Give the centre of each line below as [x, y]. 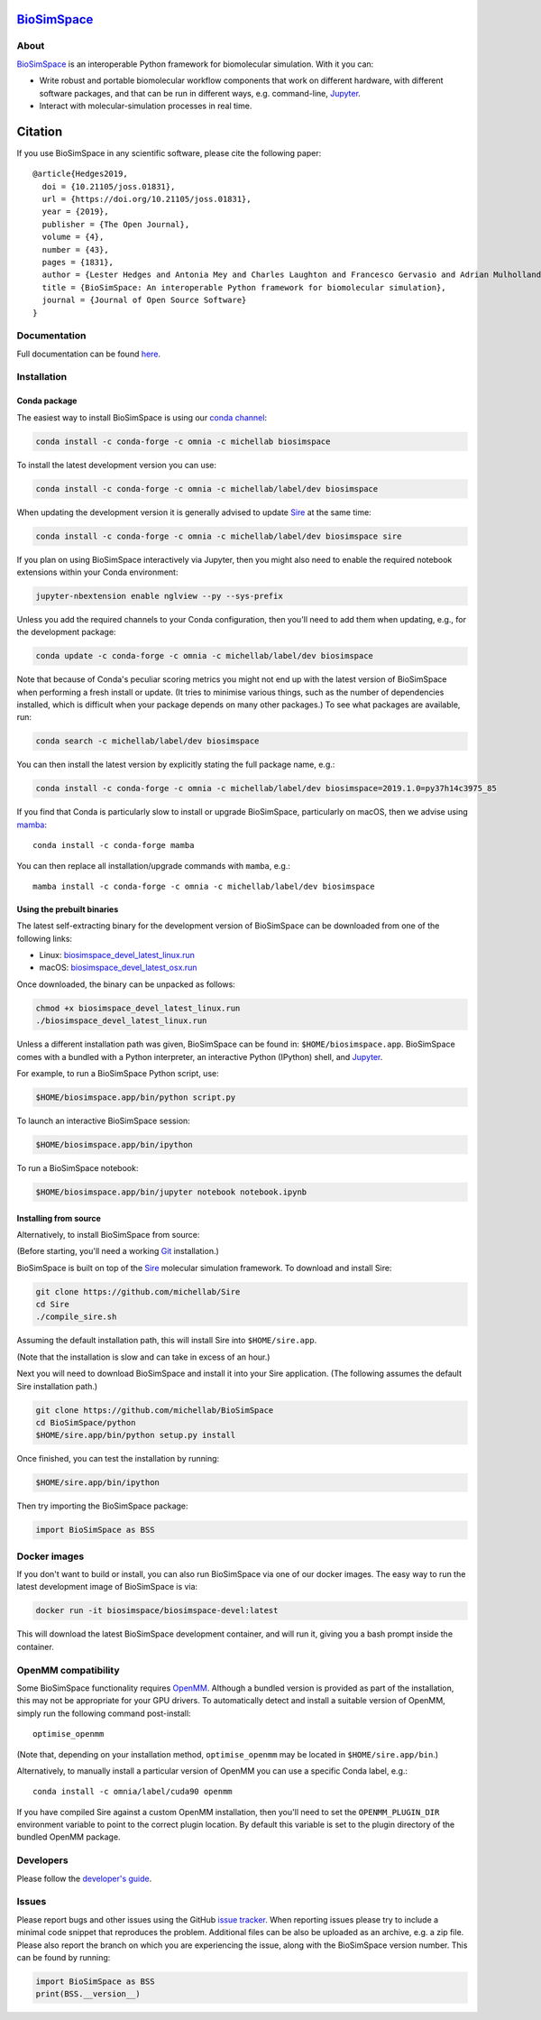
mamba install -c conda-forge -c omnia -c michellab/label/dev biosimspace [204, 886]
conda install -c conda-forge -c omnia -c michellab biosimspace [183, 441]
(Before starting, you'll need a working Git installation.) [118, 1251]
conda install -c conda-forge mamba [114, 845]
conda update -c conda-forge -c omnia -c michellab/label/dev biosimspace [205, 656]
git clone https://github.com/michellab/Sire [138, 1291]
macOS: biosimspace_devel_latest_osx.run [118, 968]
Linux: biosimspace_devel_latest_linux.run [117, 955]
